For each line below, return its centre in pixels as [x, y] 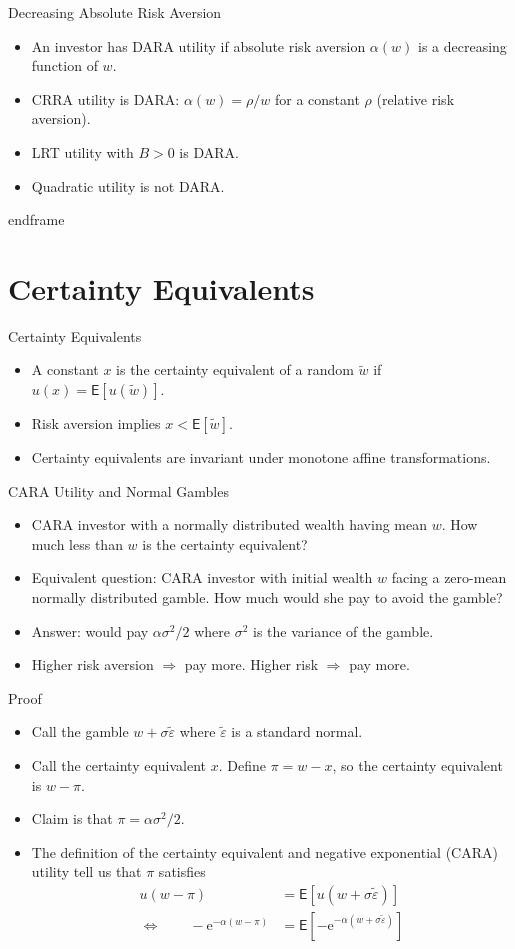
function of [64, 65]
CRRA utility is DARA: [105, 98]
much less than [77, 543]
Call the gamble [80, 731]
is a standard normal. [297, 731]
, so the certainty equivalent [417, 765]
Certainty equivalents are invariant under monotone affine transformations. [261, 457]
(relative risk [415, 98]
